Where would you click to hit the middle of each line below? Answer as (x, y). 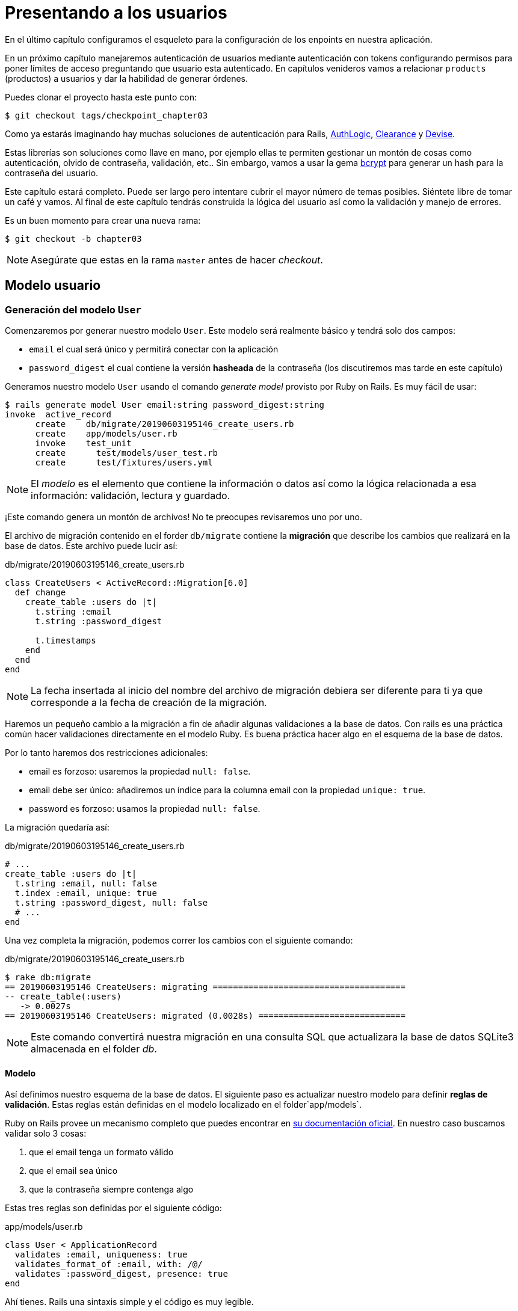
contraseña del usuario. (52, 173)
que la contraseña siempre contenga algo (111, 1190)
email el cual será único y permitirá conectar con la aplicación (154, 349)
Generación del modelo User (73, 309)
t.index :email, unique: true (86, 893)
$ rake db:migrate (48, 977)
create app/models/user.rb (106, 433)
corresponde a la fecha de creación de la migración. (149, 702)
